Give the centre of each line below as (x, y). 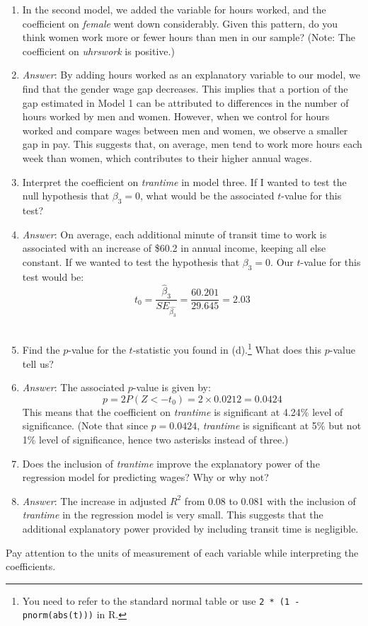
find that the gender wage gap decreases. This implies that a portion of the (185, 88)
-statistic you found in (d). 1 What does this (227, 349)
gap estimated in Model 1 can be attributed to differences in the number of (185, 102)
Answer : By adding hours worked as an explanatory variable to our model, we (191, 75)
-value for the (97, 350)
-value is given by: (172, 387)
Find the (41, 350)
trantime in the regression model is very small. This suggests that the (173, 515)
